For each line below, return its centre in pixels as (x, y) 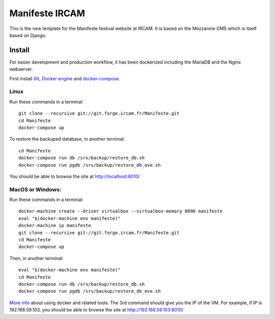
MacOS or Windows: (35, 189)
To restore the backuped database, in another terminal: (67, 139)
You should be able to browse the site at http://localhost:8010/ (75, 176)
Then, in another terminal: (36, 258)
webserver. (21, 69)
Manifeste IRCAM (47, 13)
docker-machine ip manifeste (55, 226)
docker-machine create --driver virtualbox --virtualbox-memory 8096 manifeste (120, 211)
